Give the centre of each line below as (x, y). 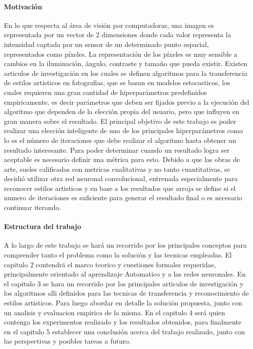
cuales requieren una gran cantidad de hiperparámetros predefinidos (105, 92)
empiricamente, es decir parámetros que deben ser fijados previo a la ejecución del (127, 102)
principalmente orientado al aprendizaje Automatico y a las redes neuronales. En (125, 274)
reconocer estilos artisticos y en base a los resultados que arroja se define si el (120, 188)
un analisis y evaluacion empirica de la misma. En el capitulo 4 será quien (115, 312)
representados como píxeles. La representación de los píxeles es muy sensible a (121, 54)
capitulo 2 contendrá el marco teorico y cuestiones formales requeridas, (110, 264)
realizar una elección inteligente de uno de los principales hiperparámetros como (124, 130)
